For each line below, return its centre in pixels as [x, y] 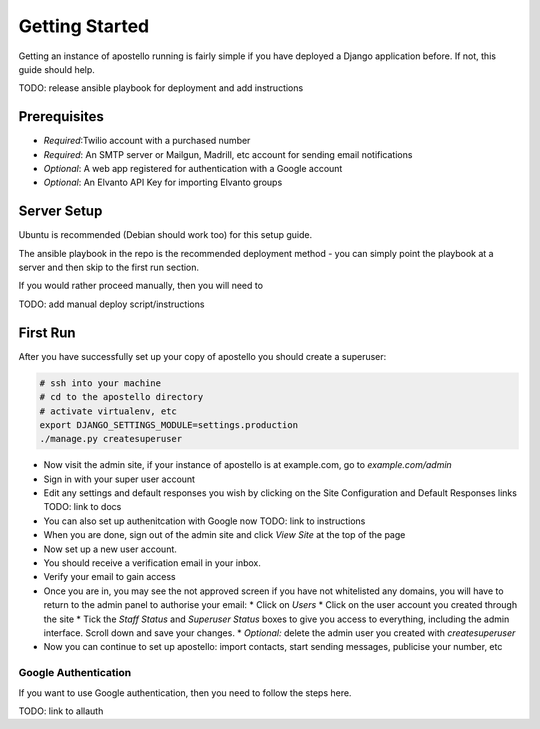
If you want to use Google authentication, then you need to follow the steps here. [185, 692]
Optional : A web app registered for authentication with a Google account [193, 169]
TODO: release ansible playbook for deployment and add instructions [161, 88]
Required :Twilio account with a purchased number [147, 141]
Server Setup [60, 211]
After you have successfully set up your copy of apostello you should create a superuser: [202, 356]
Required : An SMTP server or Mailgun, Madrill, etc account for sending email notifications [228, 154]
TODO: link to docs [82, 507]
